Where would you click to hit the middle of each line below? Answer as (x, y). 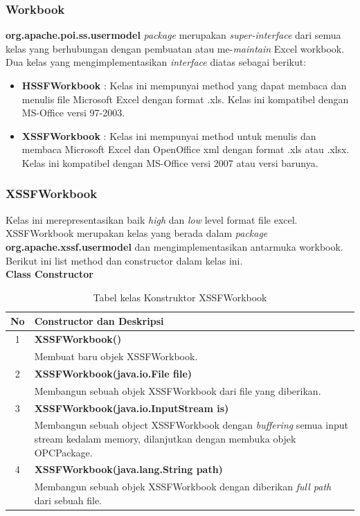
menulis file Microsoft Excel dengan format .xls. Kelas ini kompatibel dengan (185, 99)
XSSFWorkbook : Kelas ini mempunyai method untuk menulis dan (169, 135)
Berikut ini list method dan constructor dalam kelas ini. (124, 260)
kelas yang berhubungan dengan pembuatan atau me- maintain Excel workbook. (175, 48)
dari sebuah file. (68, 500)
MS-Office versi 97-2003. (73, 113)
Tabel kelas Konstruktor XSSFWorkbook (180, 297)
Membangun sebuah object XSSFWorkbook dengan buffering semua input (191, 425)
